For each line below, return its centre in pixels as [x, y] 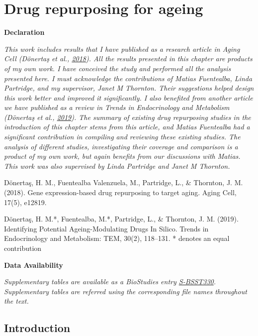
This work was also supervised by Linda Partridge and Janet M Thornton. [117, 166]
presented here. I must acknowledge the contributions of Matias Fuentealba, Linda [128, 78]
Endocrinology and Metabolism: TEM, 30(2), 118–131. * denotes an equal [117, 238]
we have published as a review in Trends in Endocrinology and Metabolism [117, 107]
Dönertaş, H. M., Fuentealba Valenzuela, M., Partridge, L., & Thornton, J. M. [124, 182]
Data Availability [34, 265]
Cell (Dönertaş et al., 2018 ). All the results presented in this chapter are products [128, 58]
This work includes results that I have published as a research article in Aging [122, 49]
